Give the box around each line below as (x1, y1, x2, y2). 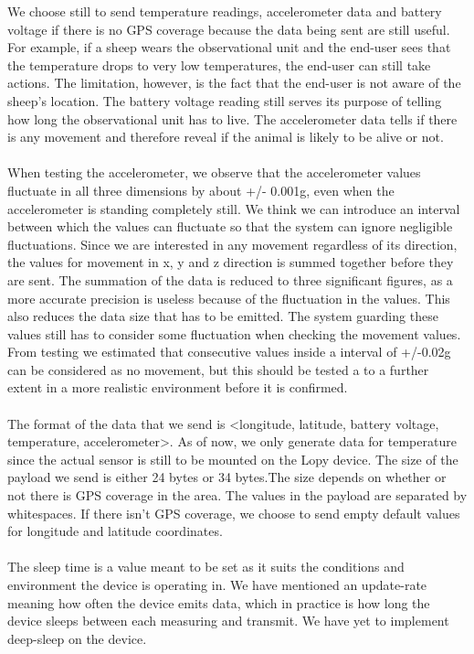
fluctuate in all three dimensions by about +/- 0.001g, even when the (7, 180, 395, 199)
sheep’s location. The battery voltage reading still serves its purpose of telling (7, 91, 442, 110)
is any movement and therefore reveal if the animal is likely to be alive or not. (7, 127, 444, 146)
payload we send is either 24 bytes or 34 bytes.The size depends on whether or (7, 467, 447, 487)
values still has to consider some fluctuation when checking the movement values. (7, 324, 461, 343)
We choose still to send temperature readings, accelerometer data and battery (7, 2, 442, 20)
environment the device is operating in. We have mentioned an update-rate (7, 575, 427, 594)
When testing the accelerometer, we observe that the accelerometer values (7, 163, 421, 182)
